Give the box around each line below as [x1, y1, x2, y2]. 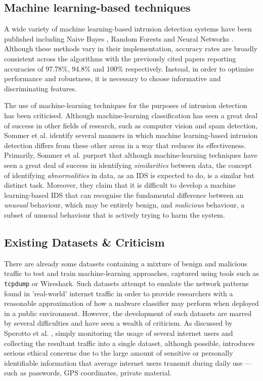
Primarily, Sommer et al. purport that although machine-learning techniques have [4, 150, 258, 160]
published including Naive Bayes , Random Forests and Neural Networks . [4, 33, 234, 44]
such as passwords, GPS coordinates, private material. [4, 367, 172, 378]
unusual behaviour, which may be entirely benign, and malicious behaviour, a [4, 199, 245, 210]
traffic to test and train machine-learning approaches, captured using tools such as [4, 268, 259, 279]
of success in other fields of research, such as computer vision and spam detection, [4, 120, 258, 130]
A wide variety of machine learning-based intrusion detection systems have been [4, 23, 252, 34]
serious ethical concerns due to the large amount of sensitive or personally [4, 348, 233, 358]
